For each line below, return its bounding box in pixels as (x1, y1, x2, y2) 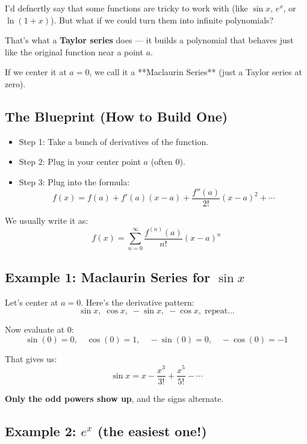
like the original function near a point (5, 45, 143, 58)
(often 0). (150, 155, 185, 168)
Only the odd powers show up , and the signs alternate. (5, 392, 224, 404)
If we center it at (5, 66, 67, 78)
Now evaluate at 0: (5, 323, 74, 336)
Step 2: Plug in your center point (19, 155, 141, 168)
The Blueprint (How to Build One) (5, 106, 228, 125)
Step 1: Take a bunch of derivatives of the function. (19, 135, 209, 147)
